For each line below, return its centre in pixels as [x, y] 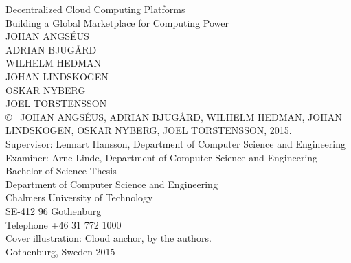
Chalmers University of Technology [79, 197]
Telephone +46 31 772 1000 [64, 224]
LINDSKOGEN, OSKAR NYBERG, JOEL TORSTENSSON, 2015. [149, 130]
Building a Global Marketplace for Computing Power [117, 22]
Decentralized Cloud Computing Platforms [95, 9]
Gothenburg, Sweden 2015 [60, 251]
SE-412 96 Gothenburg [54, 210]
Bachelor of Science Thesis [61, 171]
